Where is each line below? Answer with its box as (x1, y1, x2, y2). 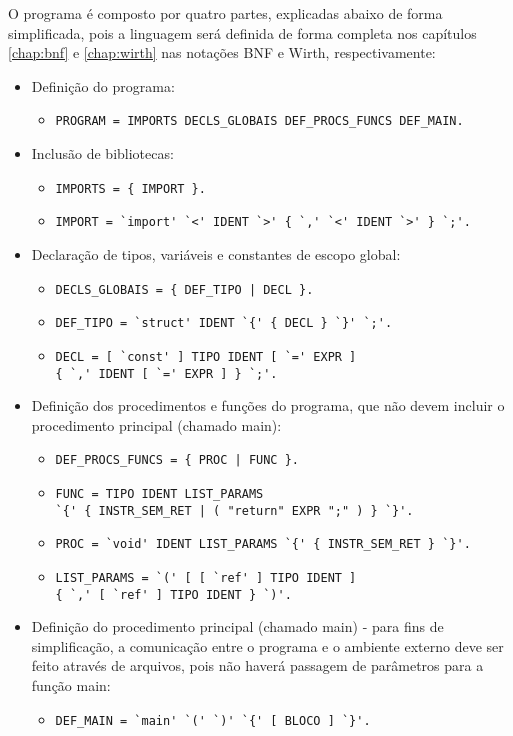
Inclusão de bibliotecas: (31, 143, 174, 164)
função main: (31, 675, 111, 696)
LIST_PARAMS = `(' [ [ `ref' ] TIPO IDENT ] (55, 570, 357, 585)
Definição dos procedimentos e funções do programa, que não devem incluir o (31, 395, 505, 416)
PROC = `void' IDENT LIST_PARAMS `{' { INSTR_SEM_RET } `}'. (55, 537, 471, 552)
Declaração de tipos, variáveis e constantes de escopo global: (31, 243, 401, 264)
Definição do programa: (31, 75, 175, 96)
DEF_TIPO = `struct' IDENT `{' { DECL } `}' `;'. (55, 316, 393, 331)
